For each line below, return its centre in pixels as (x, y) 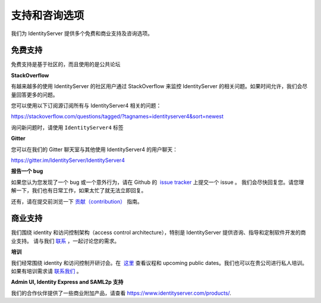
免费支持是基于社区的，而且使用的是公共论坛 (66, 64)
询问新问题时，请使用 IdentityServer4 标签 (67, 127)
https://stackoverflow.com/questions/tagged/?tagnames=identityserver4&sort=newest (117, 117)
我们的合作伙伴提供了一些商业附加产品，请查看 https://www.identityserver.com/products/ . (121, 293)
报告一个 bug (27, 171)
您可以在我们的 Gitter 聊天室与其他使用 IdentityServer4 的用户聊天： (95, 149)
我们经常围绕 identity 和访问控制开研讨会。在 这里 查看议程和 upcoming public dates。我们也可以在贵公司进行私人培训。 (159, 263)
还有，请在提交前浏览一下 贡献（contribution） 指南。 (77, 201)
